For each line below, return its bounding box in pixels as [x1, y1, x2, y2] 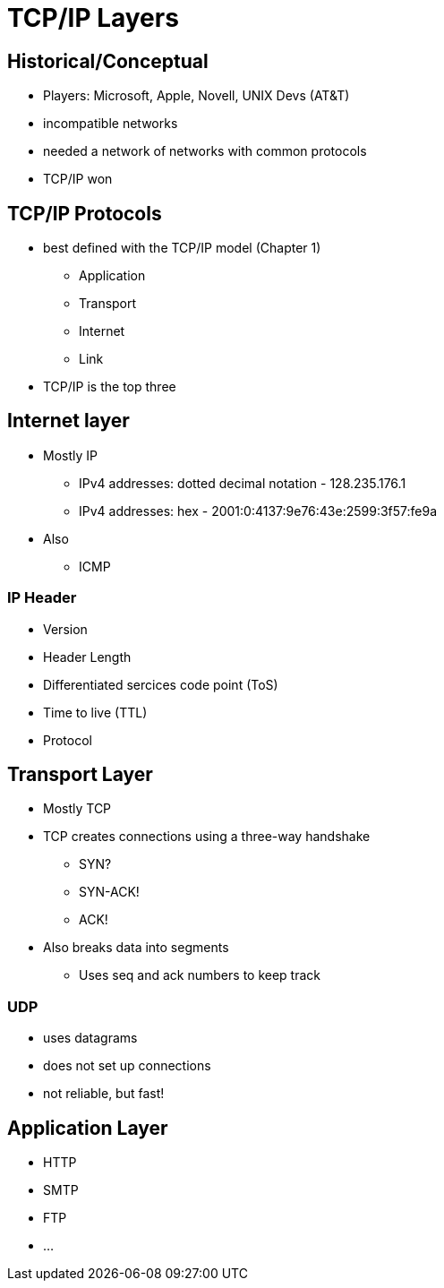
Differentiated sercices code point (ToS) [43, 676, 278, 692]
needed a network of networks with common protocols [43, 143, 367, 159]
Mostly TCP [43, 801, 112, 817]
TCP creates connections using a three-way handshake [43, 829, 371, 845]
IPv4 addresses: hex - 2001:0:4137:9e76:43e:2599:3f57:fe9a [79, 502, 438, 519]
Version [43, 621, 88, 637]
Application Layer [7, 1116, 168, 1139]
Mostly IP [43, 447, 98, 463]
